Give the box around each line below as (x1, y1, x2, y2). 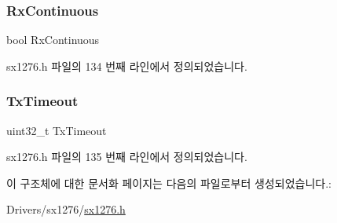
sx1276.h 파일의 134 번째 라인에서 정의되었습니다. (6, 57, 247, 74)
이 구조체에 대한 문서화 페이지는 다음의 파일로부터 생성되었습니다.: (6, 174, 332, 191)
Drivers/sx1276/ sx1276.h (6, 201, 126, 218)
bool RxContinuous (6, 31, 100, 48)
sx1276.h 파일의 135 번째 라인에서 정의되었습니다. (6, 148, 247, 165)
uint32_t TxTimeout (6, 122, 107, 138)
